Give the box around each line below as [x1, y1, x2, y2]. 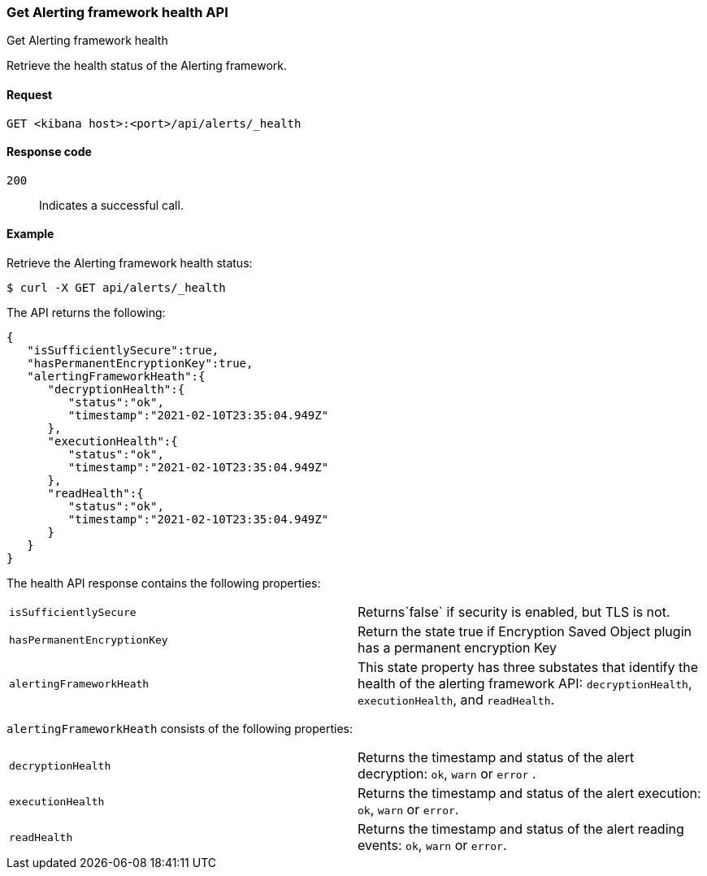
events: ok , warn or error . [358, 837, 507, 854]
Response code [7, 145, 92, 159]
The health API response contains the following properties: [7, 576, 321, 591]
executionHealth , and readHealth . [358, 692, 555, 709]
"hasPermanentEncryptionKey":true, [27, 357, 254, 371]
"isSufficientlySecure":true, [27, 344, 219, 358]
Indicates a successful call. [39, 197, 184, 212]
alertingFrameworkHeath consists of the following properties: [7, 722, 353, 736]
